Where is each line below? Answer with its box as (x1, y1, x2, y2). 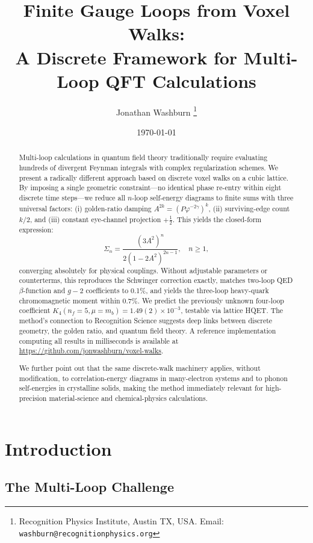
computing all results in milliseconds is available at (19, 335, 179, 346)
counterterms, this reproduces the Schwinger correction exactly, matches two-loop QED (19, 275, 293, 285)
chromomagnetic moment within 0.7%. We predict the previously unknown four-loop (19, 295, 284, 305)
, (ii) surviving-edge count (208, 203, 290, 213)
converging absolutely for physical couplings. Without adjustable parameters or (19, 265, 268, 275)
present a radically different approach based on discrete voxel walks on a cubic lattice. (19, 172, 289, 182)
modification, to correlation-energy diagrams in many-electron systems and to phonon (19, 373, 288, 383)
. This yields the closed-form (172, 214, 262, 224)
